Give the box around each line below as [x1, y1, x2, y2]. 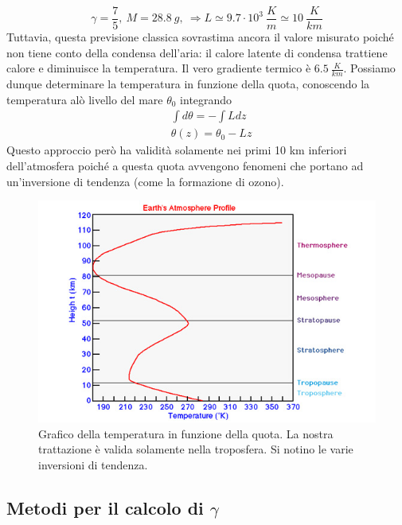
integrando [180, 91, 232, 107]
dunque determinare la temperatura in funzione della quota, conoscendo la [6, 76, 370, 92]
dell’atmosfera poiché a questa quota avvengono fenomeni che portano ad [6, 157, 364, 173]
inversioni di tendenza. [38, 457, 148, 473]
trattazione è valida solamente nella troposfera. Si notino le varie [38, 441, 353, 457]
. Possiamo [343, 60, 396, 76]
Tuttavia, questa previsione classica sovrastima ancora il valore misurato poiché [6, 29, 394, 45]
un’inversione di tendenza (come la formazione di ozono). [6, 173, 284, 189]
